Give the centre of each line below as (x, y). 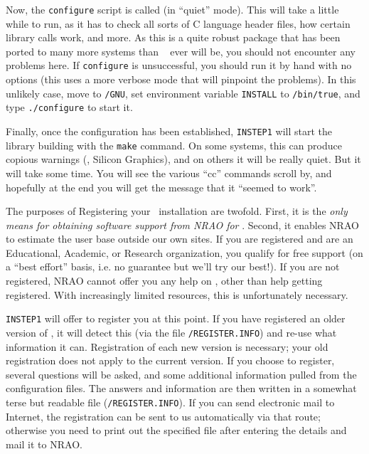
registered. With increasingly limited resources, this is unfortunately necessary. (177, 294)
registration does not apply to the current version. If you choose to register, (170, 360)
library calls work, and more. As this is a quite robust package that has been (173, 37)
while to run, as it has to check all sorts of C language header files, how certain (178, 23)
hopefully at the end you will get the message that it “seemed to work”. (161, 187)
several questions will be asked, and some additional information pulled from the (181, 374)
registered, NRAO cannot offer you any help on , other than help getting (164, 281)
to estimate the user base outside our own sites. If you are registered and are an (180, 239)
